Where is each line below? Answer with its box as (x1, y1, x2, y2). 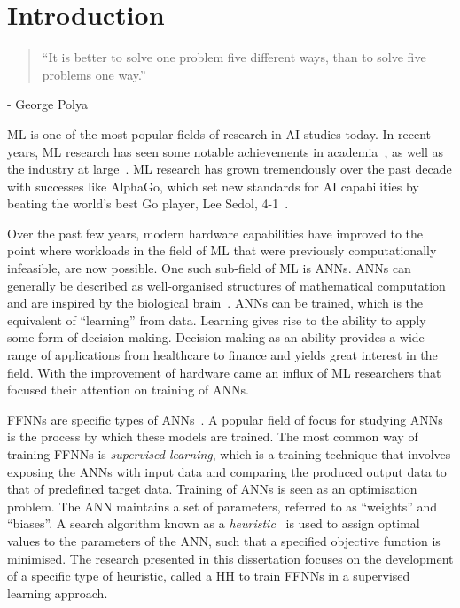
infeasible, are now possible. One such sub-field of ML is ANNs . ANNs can (7, 259, 411, 277)
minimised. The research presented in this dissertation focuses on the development (7, 549, 454, 567)
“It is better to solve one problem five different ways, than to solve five (42, 48, 426, 66)
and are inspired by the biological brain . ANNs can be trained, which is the (7, 293, 424, 312)
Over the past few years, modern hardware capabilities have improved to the (7, 223, 424, 242)
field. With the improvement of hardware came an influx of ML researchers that (7, 362, 441, 381)
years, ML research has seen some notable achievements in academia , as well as (7, 142, 444, 160)
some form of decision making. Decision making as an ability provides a (7, 328, 396, 347)
